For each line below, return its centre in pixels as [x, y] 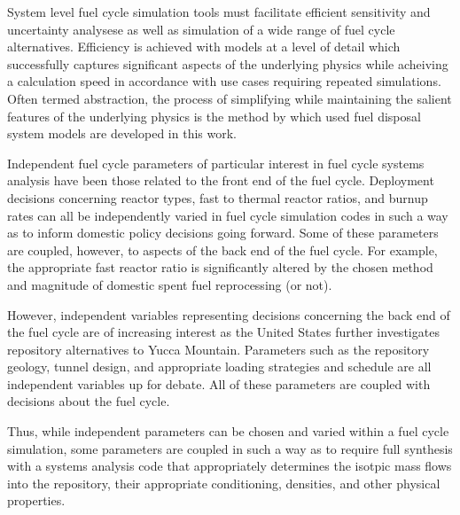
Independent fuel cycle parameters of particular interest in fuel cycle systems [216, 163]
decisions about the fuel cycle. [89, 401]
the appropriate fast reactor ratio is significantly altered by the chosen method [220, 267]
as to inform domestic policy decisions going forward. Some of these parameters [223, 233]
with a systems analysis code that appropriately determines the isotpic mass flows [230, 466]
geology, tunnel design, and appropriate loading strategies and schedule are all [219, 367]
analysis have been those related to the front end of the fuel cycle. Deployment [221, 180]
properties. [36, 500]
